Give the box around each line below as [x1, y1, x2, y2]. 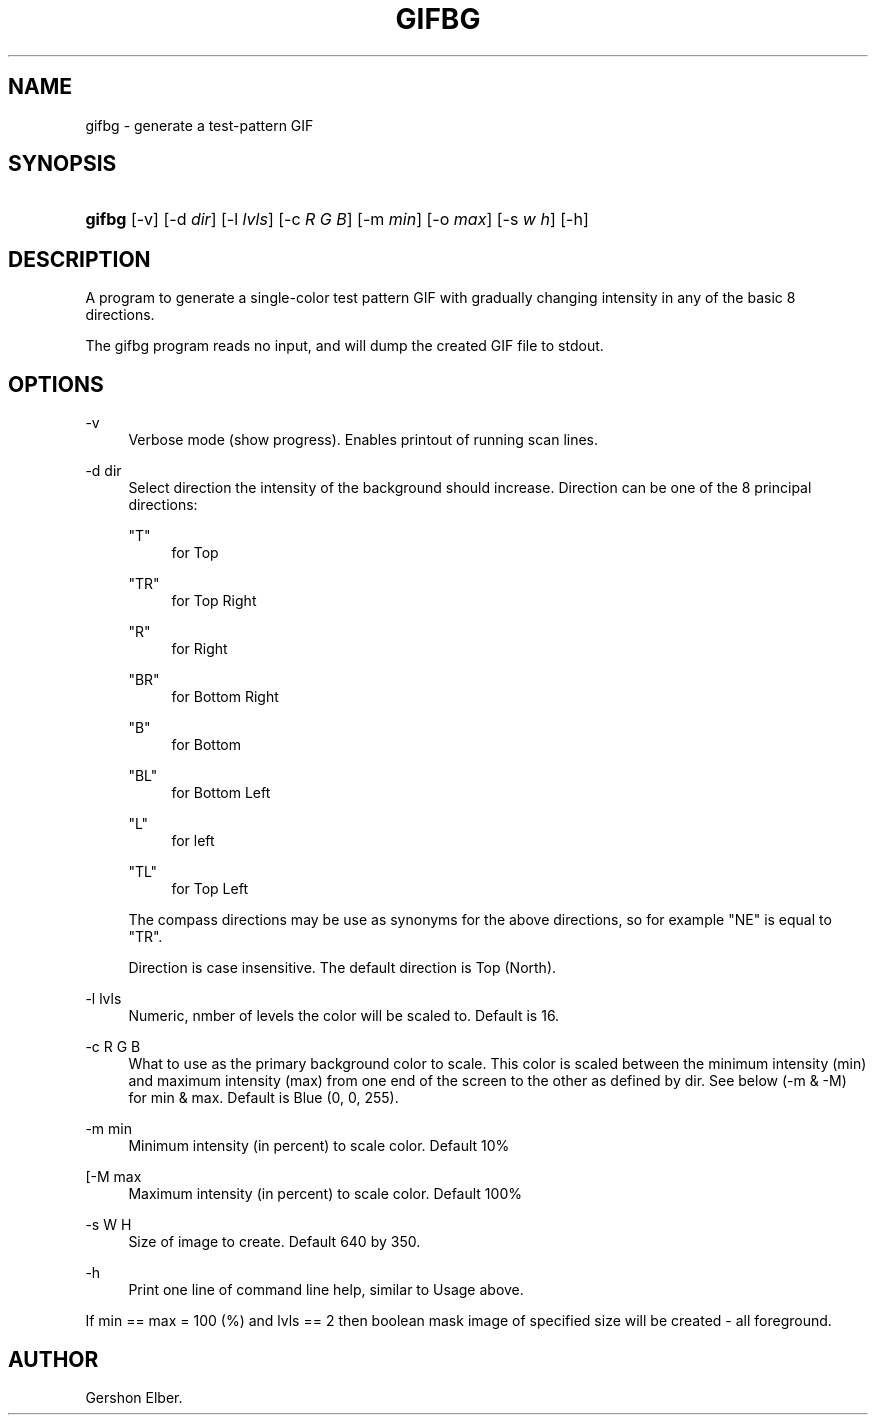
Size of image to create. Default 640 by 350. [128, 1233, 421, 1251]
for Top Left [171, 880, 248, 898]
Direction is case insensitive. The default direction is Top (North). [128, 959, 557, 977]
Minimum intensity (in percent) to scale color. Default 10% [128, 1137, 510, 1155]
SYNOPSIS [8, 151, 117, 177]
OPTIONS [8, 371, 104, 397]
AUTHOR [8, 1346, 99, 1372]
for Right [171, 640, 228, 658]
